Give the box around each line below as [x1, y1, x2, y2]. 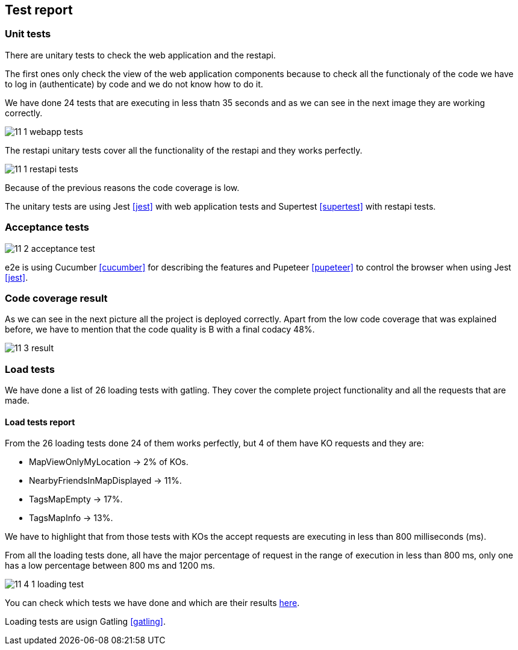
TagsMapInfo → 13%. [29, 513, 113, 523]
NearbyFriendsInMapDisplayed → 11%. [29, 475, 182, 486]
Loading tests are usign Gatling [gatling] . [5, 616, 166, 627]
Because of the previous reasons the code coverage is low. [5, 182, 240, 193]
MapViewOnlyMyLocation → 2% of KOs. [29, 457, 189, 467]
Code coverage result [5, 292, 108, 304]
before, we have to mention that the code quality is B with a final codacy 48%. [5, 324, 315, 335]
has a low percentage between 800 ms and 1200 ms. [5, 560, 215, 571]
